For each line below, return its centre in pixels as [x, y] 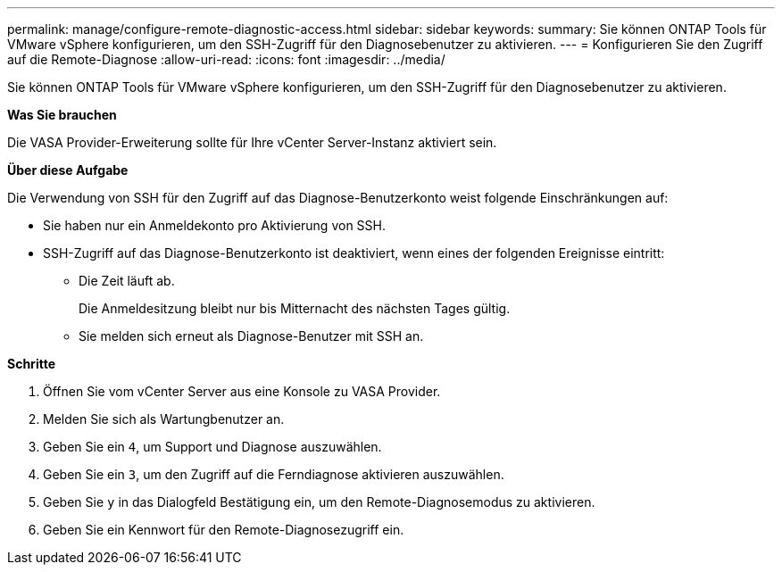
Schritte [31, 364]
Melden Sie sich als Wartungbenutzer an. [164, 419]
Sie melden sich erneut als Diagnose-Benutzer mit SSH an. [251, 336]
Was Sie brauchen [62, 115]
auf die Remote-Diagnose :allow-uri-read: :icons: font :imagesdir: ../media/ [226, 59]
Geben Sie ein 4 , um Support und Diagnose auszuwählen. [212, 447]
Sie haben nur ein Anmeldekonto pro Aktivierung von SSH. [214, 225]
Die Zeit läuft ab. [127, 281]
